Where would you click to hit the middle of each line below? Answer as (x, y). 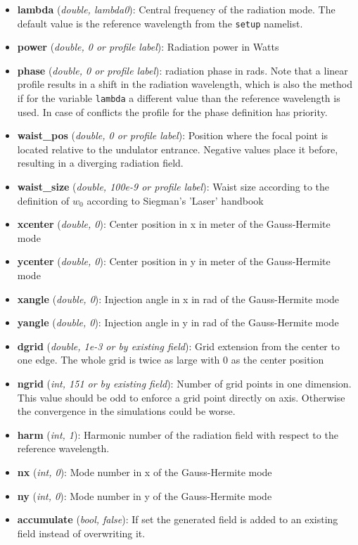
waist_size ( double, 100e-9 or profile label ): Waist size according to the (173, 187)
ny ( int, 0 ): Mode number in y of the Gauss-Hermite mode (145, 495)
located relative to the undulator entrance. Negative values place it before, (178, 149)
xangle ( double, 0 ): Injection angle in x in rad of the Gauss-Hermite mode (178, 299)
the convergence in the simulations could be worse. (126, 411)
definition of (43, 200)
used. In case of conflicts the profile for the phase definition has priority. (172, 111)
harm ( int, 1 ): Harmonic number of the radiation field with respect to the (178, 434)
